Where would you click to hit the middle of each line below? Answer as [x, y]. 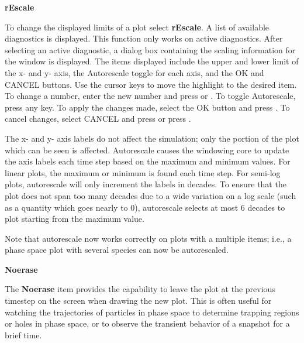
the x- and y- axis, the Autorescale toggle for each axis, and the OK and [134, 72]
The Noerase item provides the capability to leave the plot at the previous [140, 289]
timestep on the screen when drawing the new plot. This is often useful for [138, 301]
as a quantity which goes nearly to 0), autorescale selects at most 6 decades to [145, 207]
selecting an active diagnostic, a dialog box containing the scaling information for [150, 49]
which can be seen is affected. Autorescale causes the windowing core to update [147, 150]
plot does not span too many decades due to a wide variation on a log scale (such [151, 195]
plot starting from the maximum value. [75, 219]
